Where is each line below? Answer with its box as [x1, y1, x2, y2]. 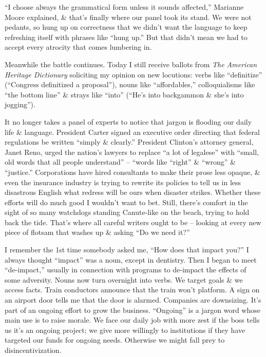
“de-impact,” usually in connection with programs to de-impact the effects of [5, 264, 246, 275]
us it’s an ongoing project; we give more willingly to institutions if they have [5, 324, 245, 335]
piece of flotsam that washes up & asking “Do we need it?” [5, 227, 190, 237]
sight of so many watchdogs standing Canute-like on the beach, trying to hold [5, 207, 250, 217]
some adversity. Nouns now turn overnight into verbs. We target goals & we [5, 274, 243, 285]
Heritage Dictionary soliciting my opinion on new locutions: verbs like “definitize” [5, 69, 262, 80]
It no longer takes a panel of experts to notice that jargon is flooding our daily [5, 116, 252, 127]
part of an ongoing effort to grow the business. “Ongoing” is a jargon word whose [5, 304, 260, 315]
